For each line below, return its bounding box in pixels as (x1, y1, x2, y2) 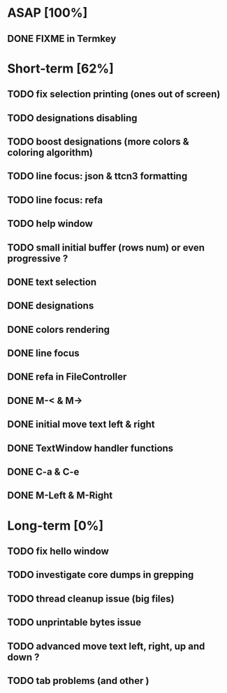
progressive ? (7, 253, 68, 264)
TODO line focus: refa (7, 194, 103, 206)
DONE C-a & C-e (7, 466, 80, 478)
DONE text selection (7, 276, 96, 288)
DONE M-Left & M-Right (7, 490, 113, 502)
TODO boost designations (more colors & (7, 135, 190, 147)
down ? (7, 651, 40, 663)
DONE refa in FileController (7, 371, 127, 383)
